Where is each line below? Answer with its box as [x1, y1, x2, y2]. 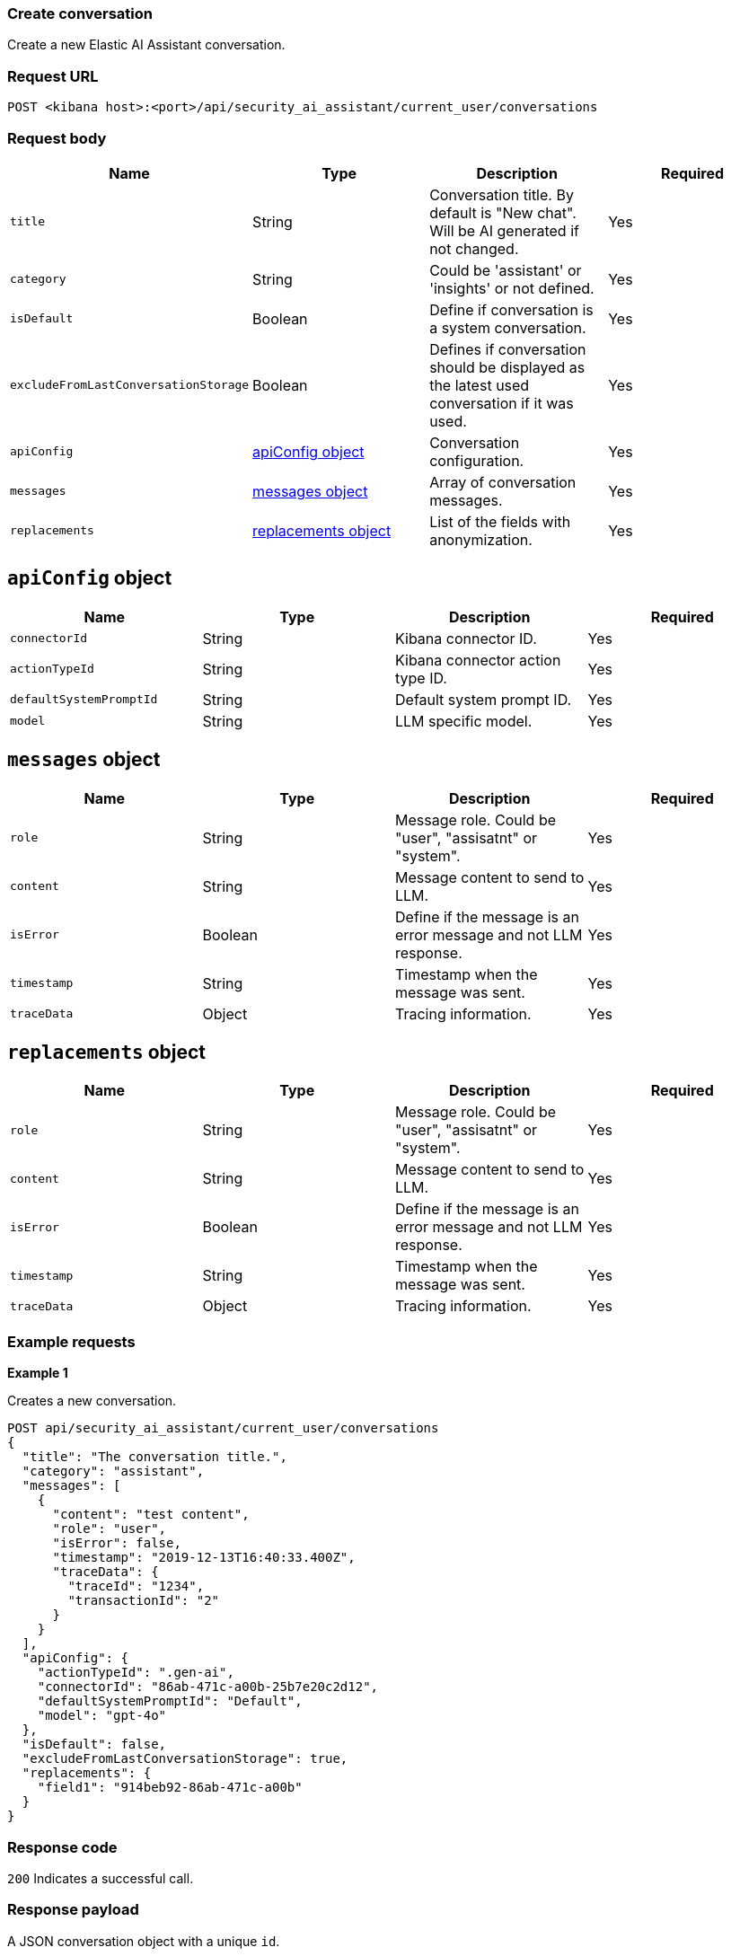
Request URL [7, 66, 99, 85]
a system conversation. [429, 318, 586, 337]
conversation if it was [429, 393, 574, 412]
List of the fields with [429, 512, 571, 531]
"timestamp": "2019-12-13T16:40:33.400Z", [52, 1550, 356, 1565]
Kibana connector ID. [395, 629, 537, 648]
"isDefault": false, [22, 1737, 167, 1752]
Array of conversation [429, 472, 577, 491]
